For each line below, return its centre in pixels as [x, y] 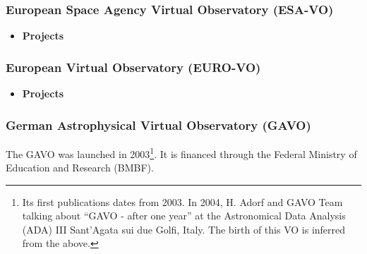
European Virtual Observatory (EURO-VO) [133, 67]
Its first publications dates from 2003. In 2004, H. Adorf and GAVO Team [182, 201]
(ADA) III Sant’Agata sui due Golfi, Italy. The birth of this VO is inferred [184, 229]
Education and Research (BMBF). [80, 168]
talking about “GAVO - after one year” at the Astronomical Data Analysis [184, 216]
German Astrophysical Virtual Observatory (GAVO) [158, 125]
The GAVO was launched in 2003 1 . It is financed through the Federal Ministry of [181, 152]
